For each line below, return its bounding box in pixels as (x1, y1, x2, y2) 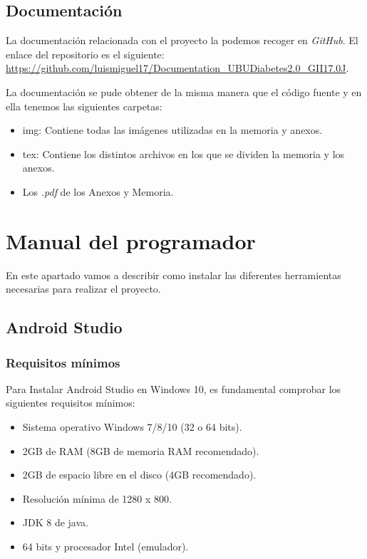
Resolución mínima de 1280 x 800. (22, 491, 172, 506)
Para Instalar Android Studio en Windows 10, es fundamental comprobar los (6, 381, 341, 396)
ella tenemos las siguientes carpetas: (6, 98, 162, 113)
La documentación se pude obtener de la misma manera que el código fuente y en (6, 84, 362, 99)
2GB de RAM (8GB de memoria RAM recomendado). (22, 443, 259, 458)
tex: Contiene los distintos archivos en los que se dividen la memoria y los (22, 146, 345, 161)
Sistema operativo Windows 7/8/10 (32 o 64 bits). (22, 419, 242, 434)
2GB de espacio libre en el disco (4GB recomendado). (22, 467, 257, 482)
